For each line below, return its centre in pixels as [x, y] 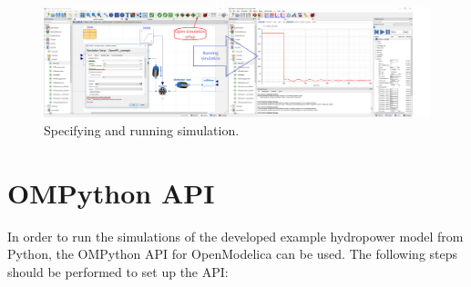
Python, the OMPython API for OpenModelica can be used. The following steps [233, 254]
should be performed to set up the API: [118, 271]
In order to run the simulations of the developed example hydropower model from [235, 236]
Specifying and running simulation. [142, 129]
